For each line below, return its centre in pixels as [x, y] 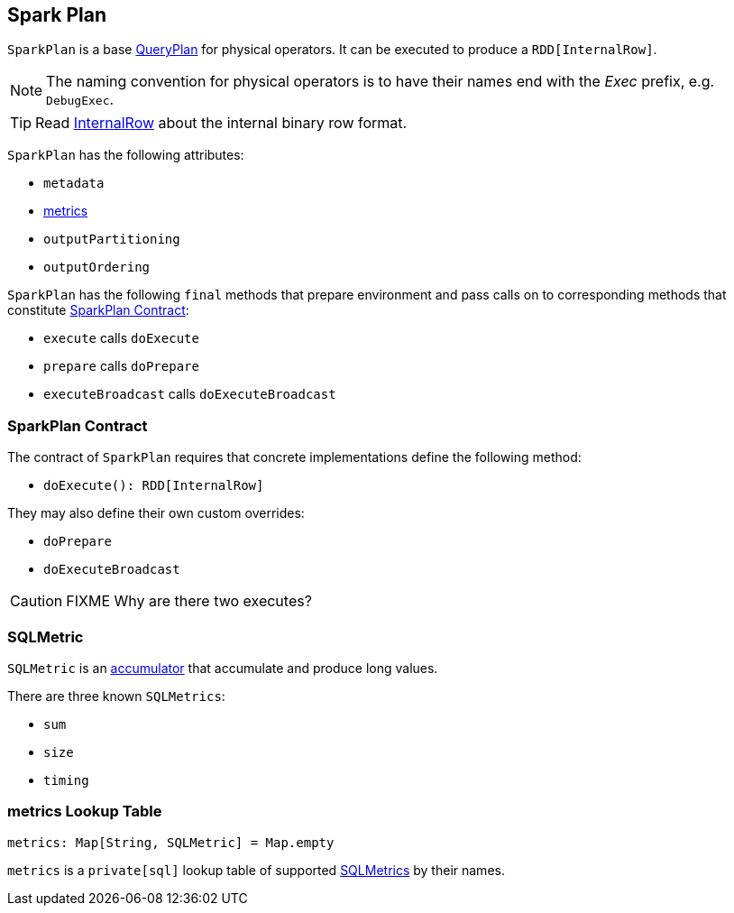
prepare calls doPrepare [121, 366]
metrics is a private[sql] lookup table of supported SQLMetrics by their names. [256, 870]
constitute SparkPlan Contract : [98, 310]
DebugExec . [80, 100]
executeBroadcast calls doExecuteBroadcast [190, 394]
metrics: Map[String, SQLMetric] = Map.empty [171, 842]
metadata [74, 184]
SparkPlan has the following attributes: [126, 155]
